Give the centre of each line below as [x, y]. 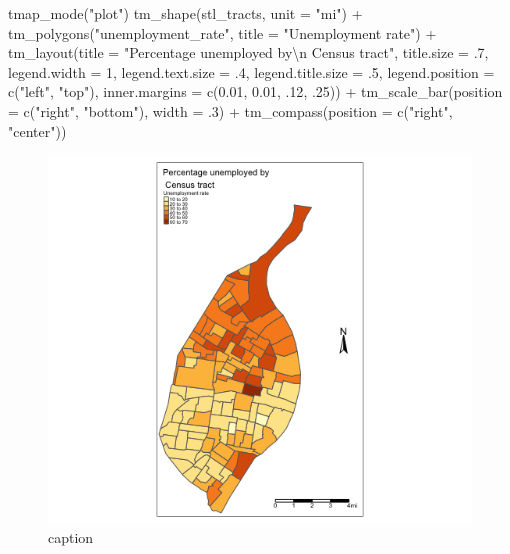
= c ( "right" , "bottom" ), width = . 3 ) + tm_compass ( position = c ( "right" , [230, 110]
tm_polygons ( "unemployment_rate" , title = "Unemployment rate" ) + [222, 32]
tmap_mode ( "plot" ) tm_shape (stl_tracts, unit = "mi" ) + [185, 13]
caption [71, 537]
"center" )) [37, 130]
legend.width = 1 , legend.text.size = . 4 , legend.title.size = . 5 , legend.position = [251, 71]
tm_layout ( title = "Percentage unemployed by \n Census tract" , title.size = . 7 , [248, 52]
